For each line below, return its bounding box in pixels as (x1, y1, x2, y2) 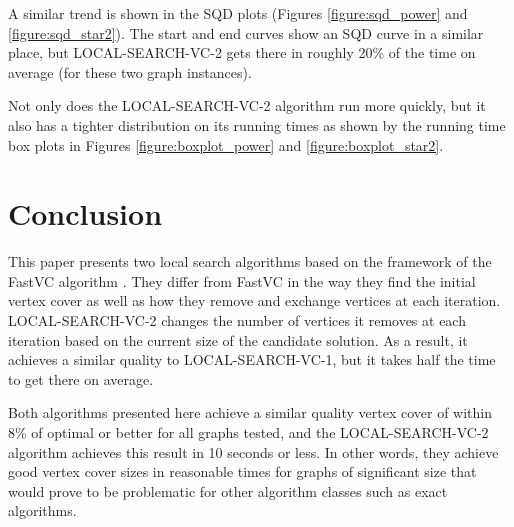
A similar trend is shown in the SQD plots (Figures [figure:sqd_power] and (8, 3, 468, 23)
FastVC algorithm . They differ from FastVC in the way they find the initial (8, 270, 476, 291)
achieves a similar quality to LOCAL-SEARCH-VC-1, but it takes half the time (8, 349, 496, 370)
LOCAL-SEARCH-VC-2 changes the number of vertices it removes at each (8, 310, 466, 331)
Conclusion (8, 193, 163, 234)
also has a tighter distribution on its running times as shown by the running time (8, 114, 506, 135)
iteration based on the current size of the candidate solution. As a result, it (8, 329, 468, 350)
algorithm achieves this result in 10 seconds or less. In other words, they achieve (8, 441, 499, 462)
